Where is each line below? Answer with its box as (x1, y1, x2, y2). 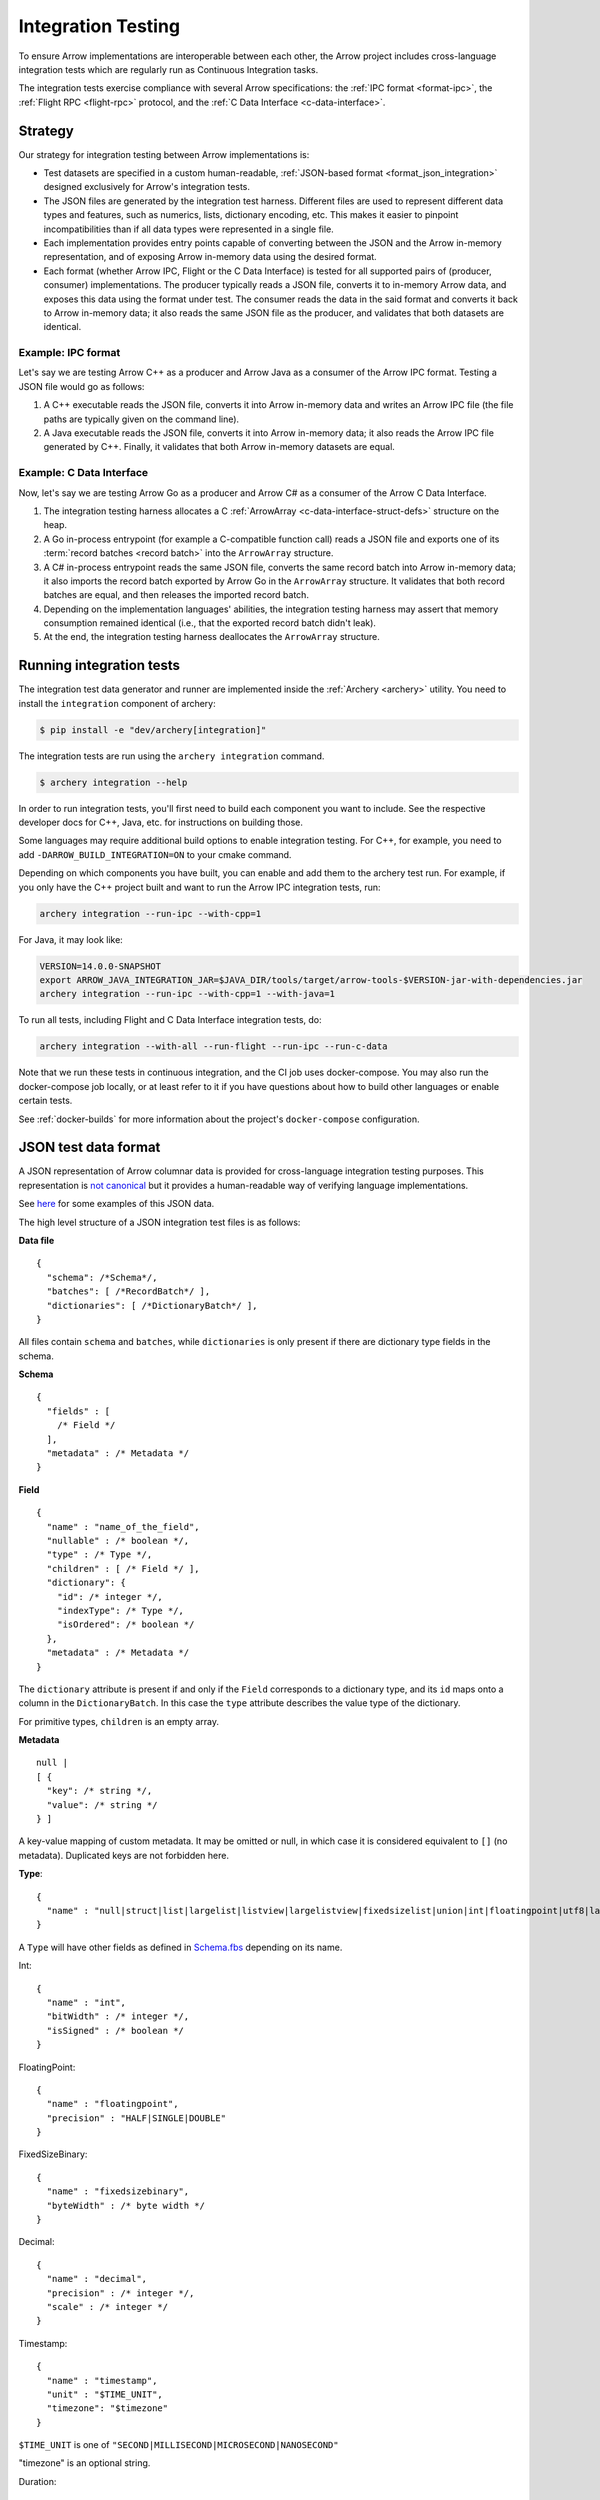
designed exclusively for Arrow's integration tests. (43, 181, 250, 193)
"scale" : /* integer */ (46, 2301, 169, 2312)
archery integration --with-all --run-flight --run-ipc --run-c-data (39, 1041, 388, 1052)
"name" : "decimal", (46, 2273, 148, 2285)
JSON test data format (18, 1139, 161, 1156)
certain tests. (18, 1095, 73, 1107)
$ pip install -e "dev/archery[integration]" (39, 724, 267, 735)
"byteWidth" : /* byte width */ (46, 2200, 205, 2211)
